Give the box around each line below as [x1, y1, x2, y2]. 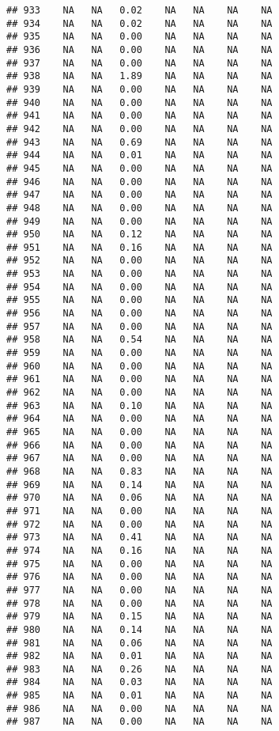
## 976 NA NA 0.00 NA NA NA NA [6, 571, 273, 583]
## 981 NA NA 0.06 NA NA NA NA [6, 637, 273, 649]
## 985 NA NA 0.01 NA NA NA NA [6, 690, 273, 702]
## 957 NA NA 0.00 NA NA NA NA [6, 320, 273, 332]
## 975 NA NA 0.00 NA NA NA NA [6, 558, 273, 570]
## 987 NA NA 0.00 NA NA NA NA [6, 716, 273, 728]
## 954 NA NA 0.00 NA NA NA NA [6, 281, 273, 293]
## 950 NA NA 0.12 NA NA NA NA [6, 229, 273, 241]
